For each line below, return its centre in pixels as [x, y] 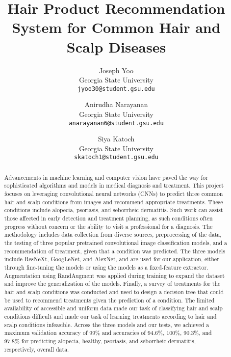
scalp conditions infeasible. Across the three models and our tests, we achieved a [107, 324]
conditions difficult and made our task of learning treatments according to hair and [110, 316]
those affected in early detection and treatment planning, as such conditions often [108, 218]
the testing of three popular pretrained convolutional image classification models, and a [116, 243]
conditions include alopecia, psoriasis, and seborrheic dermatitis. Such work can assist [114, 210]
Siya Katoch [116, 139]
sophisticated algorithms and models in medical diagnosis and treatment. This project [114, 185]
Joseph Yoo [116, 70]
